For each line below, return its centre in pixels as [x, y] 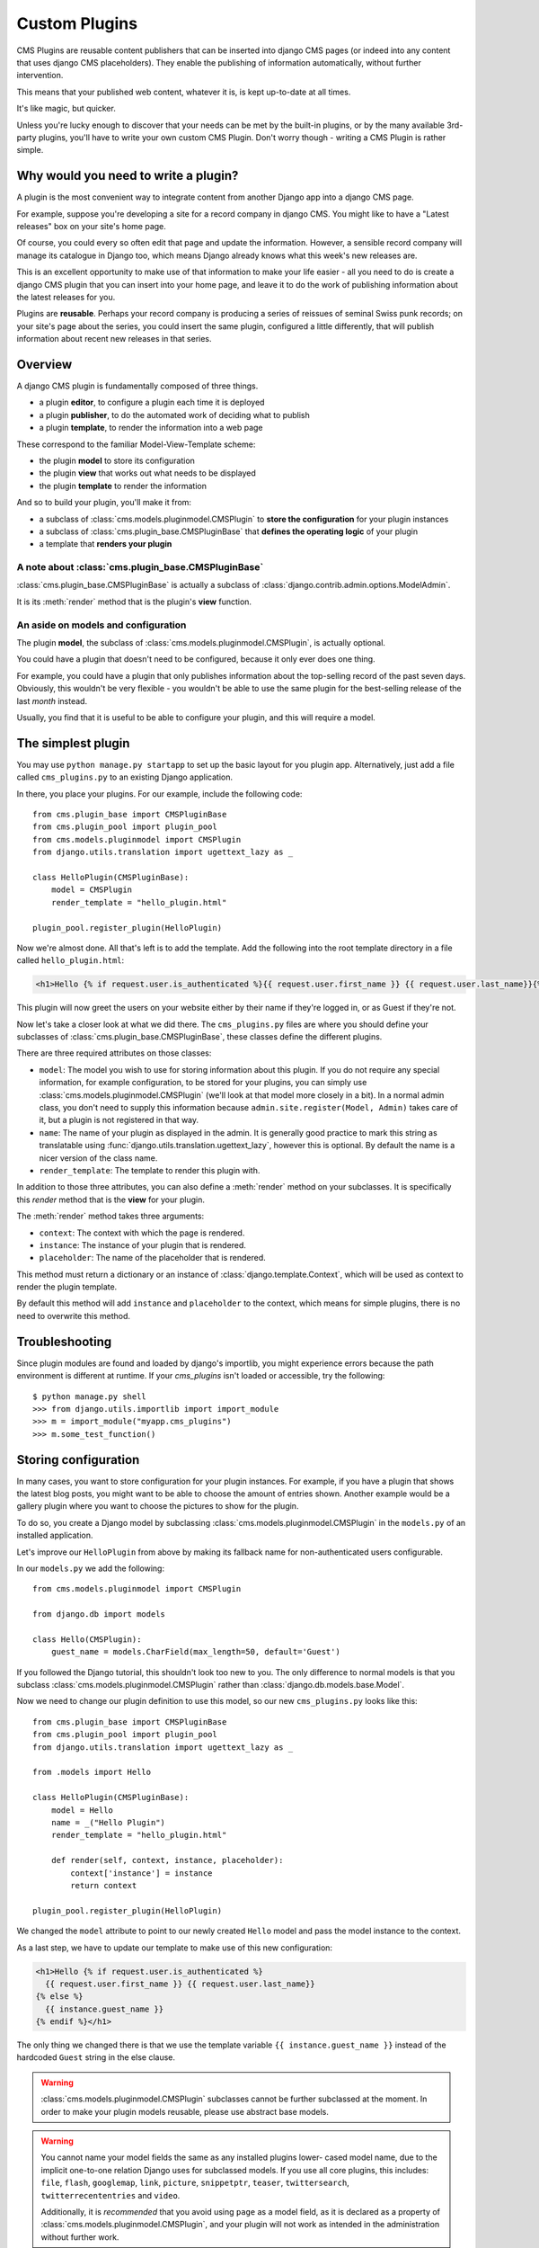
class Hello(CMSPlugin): [87, 1639]
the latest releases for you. [66, 297]
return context [104, 1885]
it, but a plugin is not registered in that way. [119, 1120]
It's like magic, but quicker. [66, 109]
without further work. [80, 2237]
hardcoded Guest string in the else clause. [96, 2057]
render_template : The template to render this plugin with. [150, 1170]
